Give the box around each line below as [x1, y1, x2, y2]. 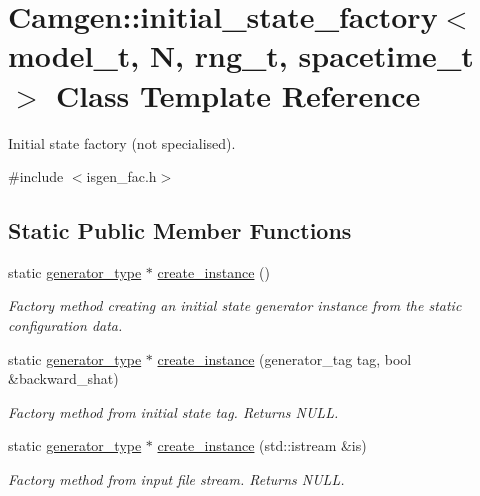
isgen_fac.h [86, 166, 157, 187]
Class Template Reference [56, 74, 421, 115]
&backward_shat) [8, 368, 119, 389]
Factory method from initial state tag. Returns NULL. [8, 401, 339, 422]
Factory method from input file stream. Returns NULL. [8, 469, 345, 490]
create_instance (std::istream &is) [157, 435, 367, 456]
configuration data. [8, 315, 123, 336]
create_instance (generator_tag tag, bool [157, 348, 412, 369]
